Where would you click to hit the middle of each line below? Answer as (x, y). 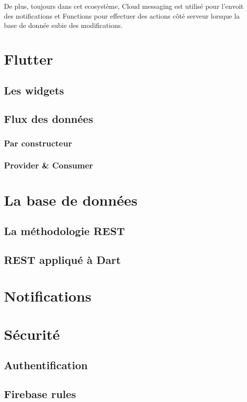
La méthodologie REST (65, 231)
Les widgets (34, 90)
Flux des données (49, 119)
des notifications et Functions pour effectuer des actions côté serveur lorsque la (122, 15)
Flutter (29, 59)
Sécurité (32, 334)
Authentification (46, 365)
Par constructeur (38, 143)
